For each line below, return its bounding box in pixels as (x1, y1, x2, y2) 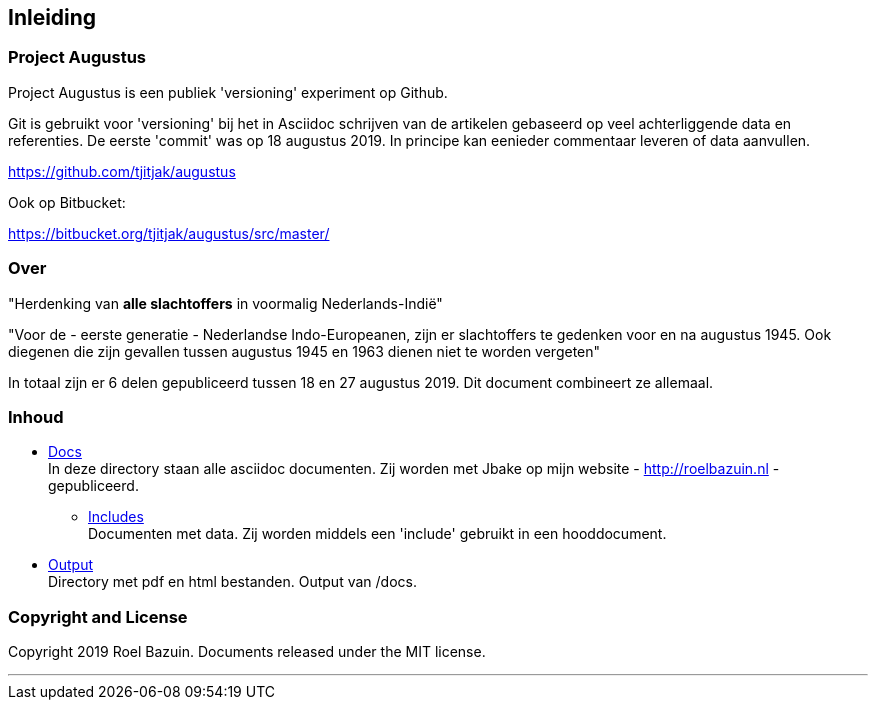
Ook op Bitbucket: (8, 193, 126, 211)
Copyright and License (8, 606, 188, 627)
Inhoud (8, 406, 64, 427)
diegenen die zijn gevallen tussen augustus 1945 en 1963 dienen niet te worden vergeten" (8, 342, 601, 360)
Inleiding (8, 5, 97, 30)
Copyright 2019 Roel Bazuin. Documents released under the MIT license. (8, 643, 486, 661)
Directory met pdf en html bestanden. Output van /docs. (48, 573, 417, 591)
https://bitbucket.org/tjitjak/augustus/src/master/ (8, 224, 330, 242)
